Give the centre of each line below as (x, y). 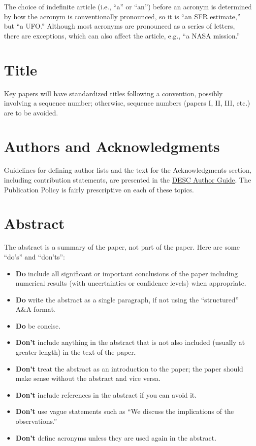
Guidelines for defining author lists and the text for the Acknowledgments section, (128, 170)
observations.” (36, 421)
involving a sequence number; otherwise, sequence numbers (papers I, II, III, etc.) (127, 103)
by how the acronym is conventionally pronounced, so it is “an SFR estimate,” (122, 16)
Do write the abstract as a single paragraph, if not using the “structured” (127, 299)
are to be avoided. (31, 112)
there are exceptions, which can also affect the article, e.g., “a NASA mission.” (122, 35)
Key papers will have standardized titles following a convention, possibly (113, 93)
